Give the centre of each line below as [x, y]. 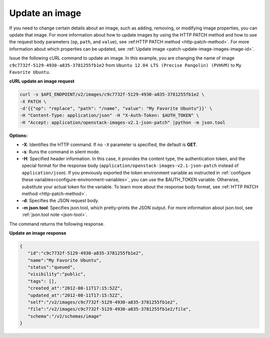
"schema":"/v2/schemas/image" [65, 316]
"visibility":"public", [57, 274]
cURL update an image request [42, 81]
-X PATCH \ [33, 101]
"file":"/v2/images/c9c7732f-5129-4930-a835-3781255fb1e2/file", [109, 309]
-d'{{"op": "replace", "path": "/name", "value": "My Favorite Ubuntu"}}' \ [116, 108]
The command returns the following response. [57, 224]
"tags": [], [42, 281]
